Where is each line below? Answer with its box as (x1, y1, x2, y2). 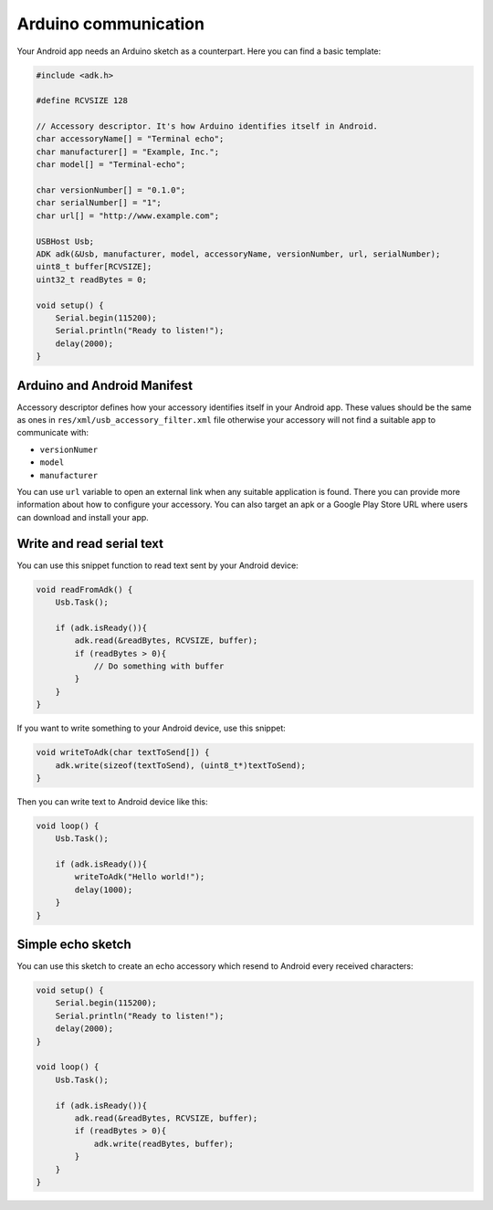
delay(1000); (74, 884, 133, 895)
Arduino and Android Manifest (16, 377, 194, 393)
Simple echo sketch (16, 937, 131, 952)
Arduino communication (16, 14, 205, 34)
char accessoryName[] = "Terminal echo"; (36, 133, 225, 144)
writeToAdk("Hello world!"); (74, 872, 205, 882)
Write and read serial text (16, 535, 164, 552)
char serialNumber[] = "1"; (36, 197, 162, 208)
